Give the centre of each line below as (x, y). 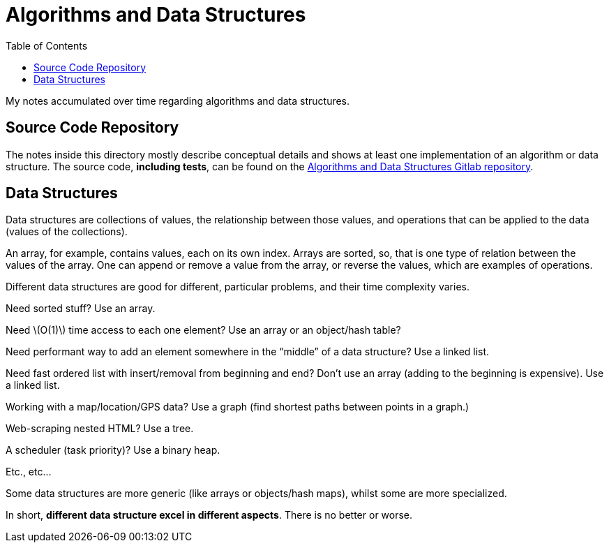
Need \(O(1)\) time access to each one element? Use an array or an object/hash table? (203, 330)
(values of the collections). (67, 232)
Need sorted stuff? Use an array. (81, 309)
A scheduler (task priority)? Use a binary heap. (113, 450)
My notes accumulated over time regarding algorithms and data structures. (178, 101)
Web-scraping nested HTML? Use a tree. (100, 429)
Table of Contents (47, 45)
